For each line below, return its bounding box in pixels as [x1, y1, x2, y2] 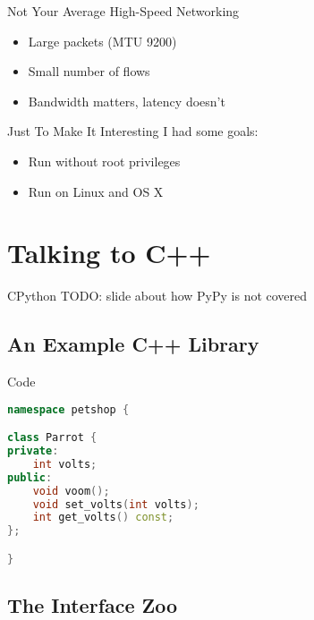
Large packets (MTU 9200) [28, 31, 177, 50]
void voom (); [32, 484, 110, 497]
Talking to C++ [7, 234, 211, 271]
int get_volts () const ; [32, 511, 174, 524]
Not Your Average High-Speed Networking [7, 2, 240, 20]
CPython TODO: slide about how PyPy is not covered [7, 286, 308, 305]
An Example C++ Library [7, 330, 259, 358]
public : [7, 471, 53, 484]
